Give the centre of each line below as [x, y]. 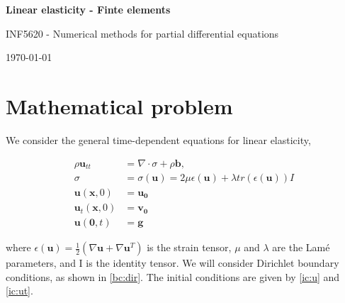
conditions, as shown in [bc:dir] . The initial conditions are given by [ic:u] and [173, 276]
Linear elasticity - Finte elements [88, 9]
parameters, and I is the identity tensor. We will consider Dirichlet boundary [172, 263]
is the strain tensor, [189, 247]
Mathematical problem [119, 105]
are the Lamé [301, 247]
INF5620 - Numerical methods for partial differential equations [142, 33]
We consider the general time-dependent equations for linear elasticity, [158, 139]
